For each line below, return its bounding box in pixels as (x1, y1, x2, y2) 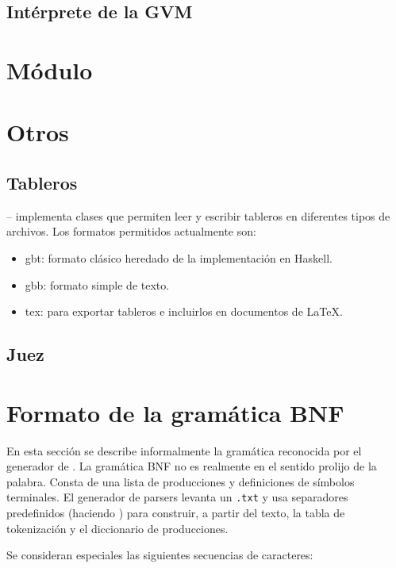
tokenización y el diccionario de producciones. (6, 520, 229, 536)
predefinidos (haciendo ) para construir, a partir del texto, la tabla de (6, 505, 345, 521)
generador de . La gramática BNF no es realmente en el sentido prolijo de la (6, 458, 377, 474)
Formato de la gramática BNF (6, 396, 344, 428)
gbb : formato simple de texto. (25, 276, 170, 293)
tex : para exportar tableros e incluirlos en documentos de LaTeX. (25, 303, 343, 320)
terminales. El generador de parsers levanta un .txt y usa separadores (6, 489, 348, 505)
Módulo (6, 53, 93, 86)
